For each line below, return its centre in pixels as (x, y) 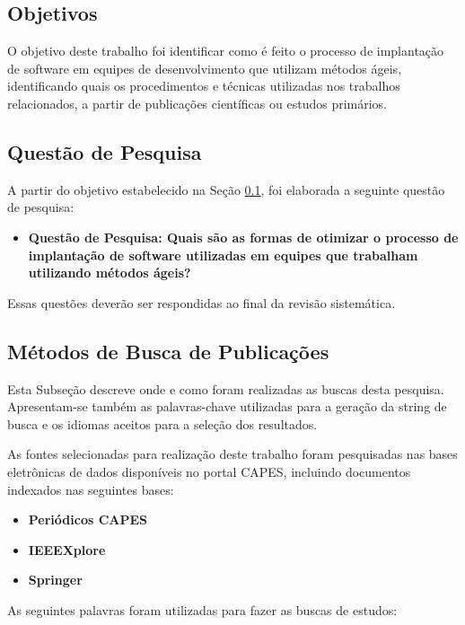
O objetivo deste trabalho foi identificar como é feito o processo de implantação (226, 51)
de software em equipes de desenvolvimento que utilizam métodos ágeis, (205, 68)
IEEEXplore (67, 549)
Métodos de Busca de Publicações (168, 351)
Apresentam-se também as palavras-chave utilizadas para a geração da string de (227, 406)
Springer (55, 580)
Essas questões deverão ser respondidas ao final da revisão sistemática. (202, 302)
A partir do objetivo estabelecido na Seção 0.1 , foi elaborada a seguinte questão (226, 189)
